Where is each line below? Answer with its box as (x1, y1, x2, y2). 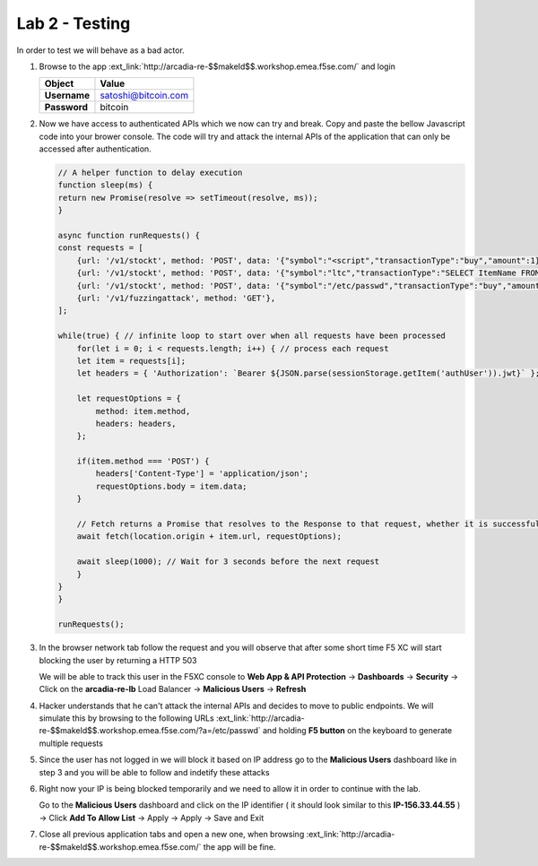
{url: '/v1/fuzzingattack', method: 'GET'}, (76, 293, 276, 303)
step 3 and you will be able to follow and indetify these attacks (39, 766, 270, 777)
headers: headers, (95, 418, 177, 429)
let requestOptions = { (76, 394, 181, 403)
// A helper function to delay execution (57, 168, 243, 178)
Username (44, 90, 90, 102)
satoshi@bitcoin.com (100, 90, 188, 102)
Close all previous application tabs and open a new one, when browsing (39, 829, 305, 840)
